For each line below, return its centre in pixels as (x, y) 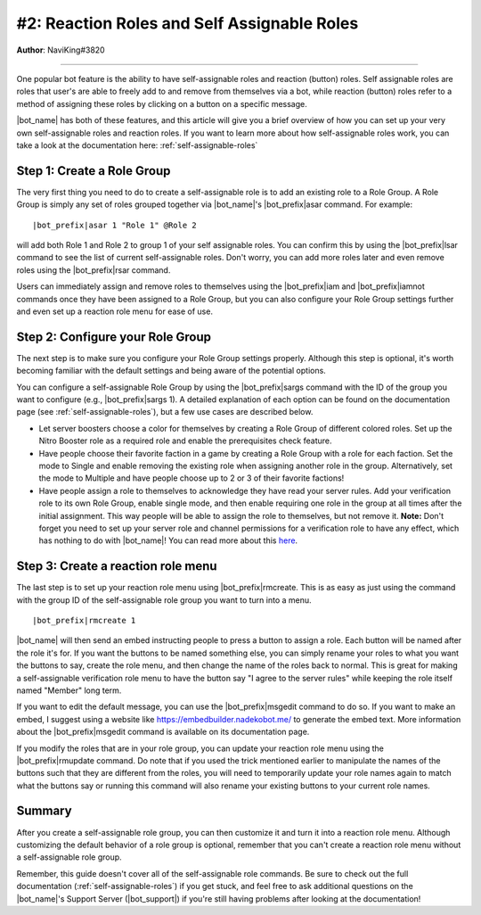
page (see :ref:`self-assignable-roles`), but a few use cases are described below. (165, 412)
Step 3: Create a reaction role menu (117, 566)
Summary (44, 811)
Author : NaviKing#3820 (61, 50)
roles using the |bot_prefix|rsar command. (94, 270)
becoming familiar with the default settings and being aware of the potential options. (171, 371)
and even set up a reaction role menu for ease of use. (115, 311)
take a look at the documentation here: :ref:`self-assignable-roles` (137, 145)
